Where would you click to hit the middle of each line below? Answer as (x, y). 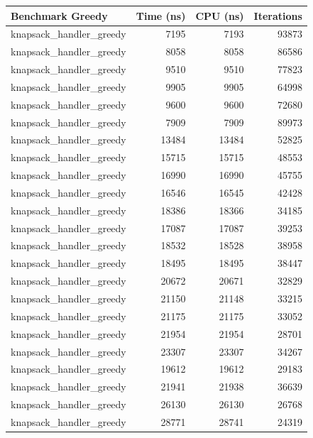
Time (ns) (161, 15)
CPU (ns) (220, 15)
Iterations (278, 15)
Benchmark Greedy (59, 15)
